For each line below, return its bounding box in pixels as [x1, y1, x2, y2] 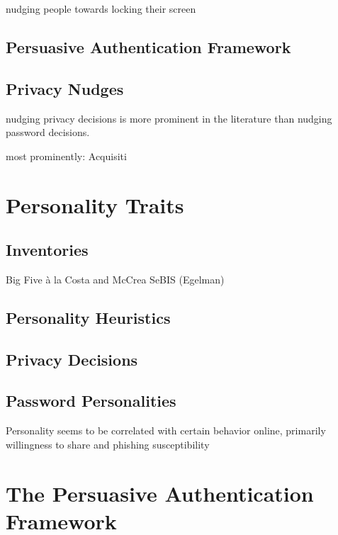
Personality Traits [6, 190, 184, 219]
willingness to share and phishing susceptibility [6, 437, 210, 451]
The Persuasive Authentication [6, 478, 314, 507]
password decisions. [6, 125, 90, 140]
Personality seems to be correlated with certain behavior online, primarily [6, 423, 326, 438]
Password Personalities [6, 390, 176, 412]
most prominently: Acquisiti [6, 148, 127, 163]
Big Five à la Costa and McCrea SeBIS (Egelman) [6, 271, 225, 286]
